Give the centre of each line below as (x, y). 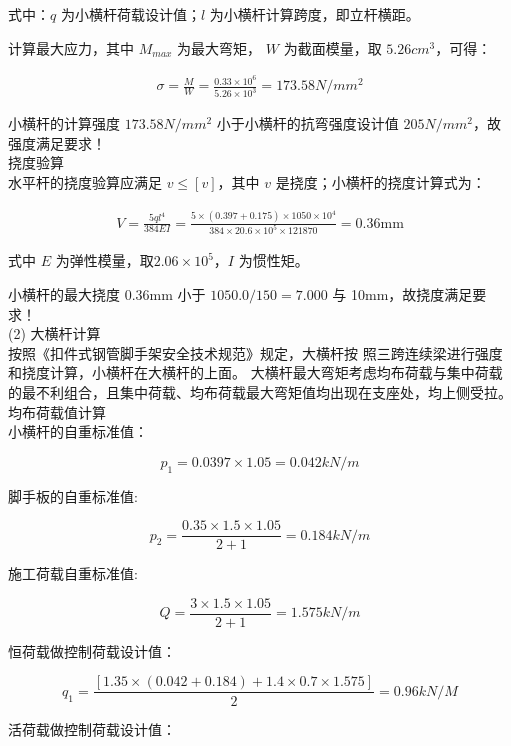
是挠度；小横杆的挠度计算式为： (380, 181)
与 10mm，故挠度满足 (402, 293)
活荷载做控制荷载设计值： (92, 728)
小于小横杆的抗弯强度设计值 (307, 123)
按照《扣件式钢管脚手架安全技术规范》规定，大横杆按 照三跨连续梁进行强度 (255, 352)
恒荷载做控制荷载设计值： (92, 650)
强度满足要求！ (57, 142)
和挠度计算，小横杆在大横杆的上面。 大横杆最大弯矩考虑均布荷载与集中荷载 (255, 372)
